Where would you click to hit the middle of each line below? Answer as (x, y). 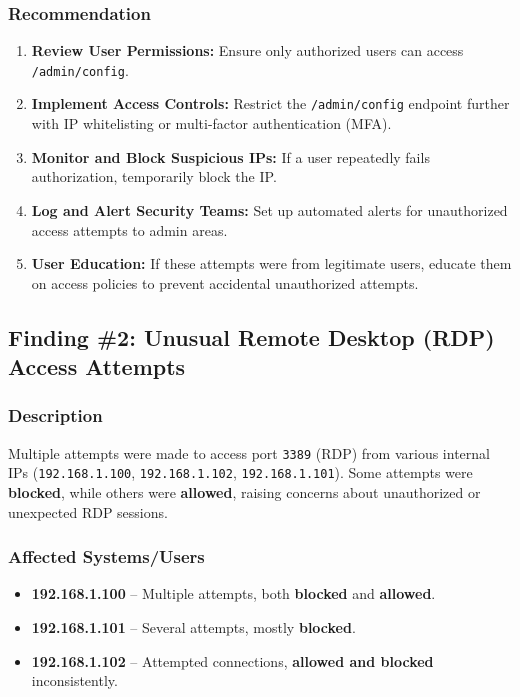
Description (55, 415)
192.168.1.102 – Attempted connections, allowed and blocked (232, 660)
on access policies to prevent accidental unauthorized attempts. (225, 282)
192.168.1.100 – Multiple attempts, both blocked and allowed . (233, 593)
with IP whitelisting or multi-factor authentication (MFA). (211, 123)
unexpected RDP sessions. (88, 511)
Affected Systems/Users (106, 556)
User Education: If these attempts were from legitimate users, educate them (271, 263)
